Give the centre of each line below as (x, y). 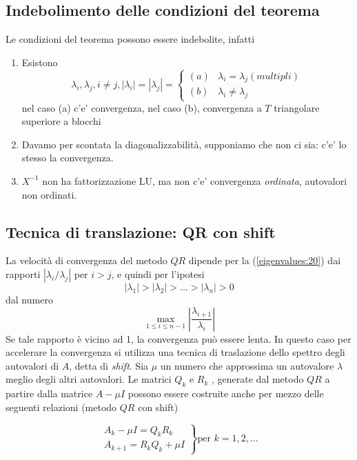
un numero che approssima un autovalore (247, 365)
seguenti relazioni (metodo (61, 407)
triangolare (297, 107)
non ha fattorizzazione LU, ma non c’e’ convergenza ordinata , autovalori (195, 180)
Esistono (40, 62)
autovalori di (32, 365)
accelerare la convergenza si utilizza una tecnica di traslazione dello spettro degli (175, 352)
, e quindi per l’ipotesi (158, 273)
